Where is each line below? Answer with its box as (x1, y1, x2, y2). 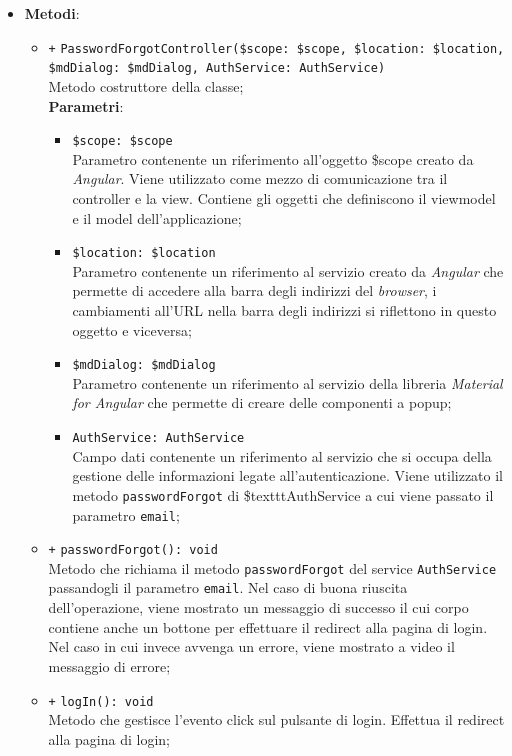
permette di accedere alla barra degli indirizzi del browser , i (72, 280, 437, 301)
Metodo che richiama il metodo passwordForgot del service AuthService (48, 557, 497, 578)
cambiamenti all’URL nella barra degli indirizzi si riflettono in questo (72, 299, 497, 320)
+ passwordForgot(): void (48, 543, 218, 558)
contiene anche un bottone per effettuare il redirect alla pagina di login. (48, 616, 488, 637)
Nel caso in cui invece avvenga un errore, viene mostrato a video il (48, 636, 455, 657)
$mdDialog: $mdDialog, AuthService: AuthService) (48, 61, 386, 76)
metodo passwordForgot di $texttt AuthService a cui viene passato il (72, 484, 494, 505)
